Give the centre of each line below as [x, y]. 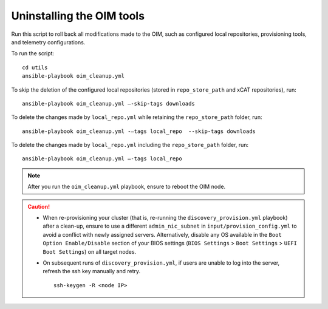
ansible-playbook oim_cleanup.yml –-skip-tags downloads [109, 104]
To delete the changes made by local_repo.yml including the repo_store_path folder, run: [130, 145]
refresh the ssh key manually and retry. [92, 271]
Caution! [39, 206]
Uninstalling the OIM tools [78, 16]
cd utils [35, 67]
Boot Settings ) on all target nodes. [90, 251]
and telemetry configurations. [48, 42]
